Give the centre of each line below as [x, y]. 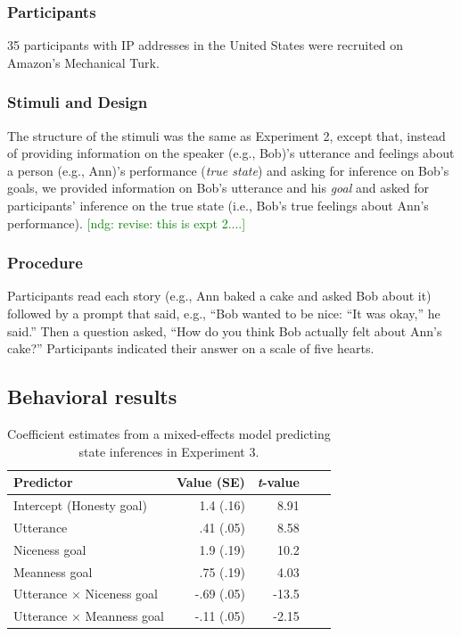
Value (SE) [210, 482]
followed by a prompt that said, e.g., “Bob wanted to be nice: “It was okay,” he [224, 313]
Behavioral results [92, 396]
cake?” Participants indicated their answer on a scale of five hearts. [191, 348]
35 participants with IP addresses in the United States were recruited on [206, 45]
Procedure [45, 263]
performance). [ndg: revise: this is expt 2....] [127, 223]
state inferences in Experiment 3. [169, 451]
